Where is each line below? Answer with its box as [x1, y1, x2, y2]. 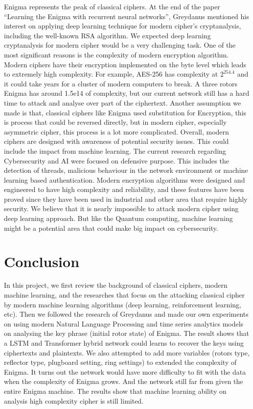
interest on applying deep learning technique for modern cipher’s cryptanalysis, [4, 21, 241, 31]
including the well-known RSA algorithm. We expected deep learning [4, 30, 211, 40]
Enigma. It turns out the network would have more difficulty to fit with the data [4, 366, 246, 377]
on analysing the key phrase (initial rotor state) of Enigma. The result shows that [4, 328, 249, 338]
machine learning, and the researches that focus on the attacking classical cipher [4, 289, 245, 300]
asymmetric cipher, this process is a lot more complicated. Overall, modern [4, 126, 229, 136]
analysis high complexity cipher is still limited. [4, 395, 144, 406]
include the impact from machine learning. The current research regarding [4, 145, 226, 156]
